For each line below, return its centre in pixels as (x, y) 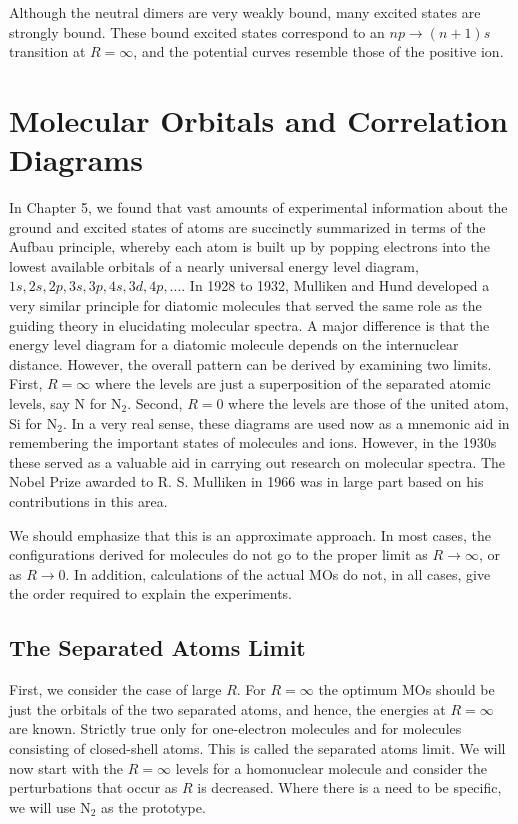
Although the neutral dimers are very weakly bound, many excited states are (245, 12)
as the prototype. (153, 806)
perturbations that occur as (93, 787)
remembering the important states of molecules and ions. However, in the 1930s (253, 442)
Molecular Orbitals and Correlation (258, 119)
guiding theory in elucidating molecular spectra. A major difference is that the (249, 324)
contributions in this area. (88, 501)
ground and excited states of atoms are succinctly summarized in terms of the (247, 226)
